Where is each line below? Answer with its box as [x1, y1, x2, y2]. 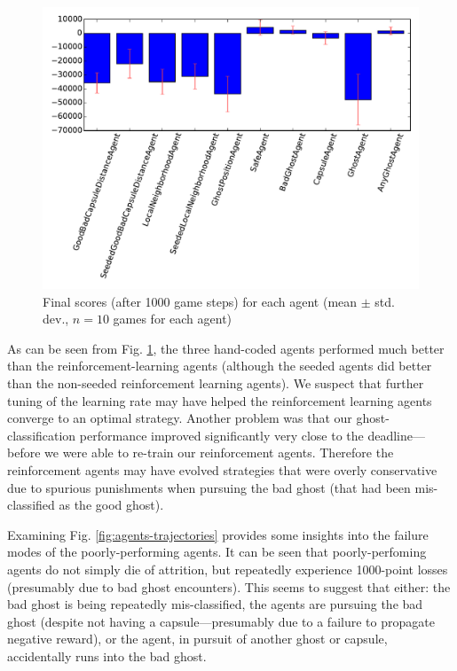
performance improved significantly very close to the [79, 425, 364, 444]
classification [7, 425, 76, 444]
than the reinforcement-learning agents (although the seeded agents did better [7, 356, 432, 375]
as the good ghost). [59, 495, 164, 514]
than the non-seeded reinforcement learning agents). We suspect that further [7, 373, 424, 392]
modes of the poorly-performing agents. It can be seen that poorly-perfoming [7, 542, 427, 561]
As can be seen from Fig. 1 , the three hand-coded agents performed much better [7, 339, 445, 357]
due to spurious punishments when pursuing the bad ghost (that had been [7, 478, 411, 496]
